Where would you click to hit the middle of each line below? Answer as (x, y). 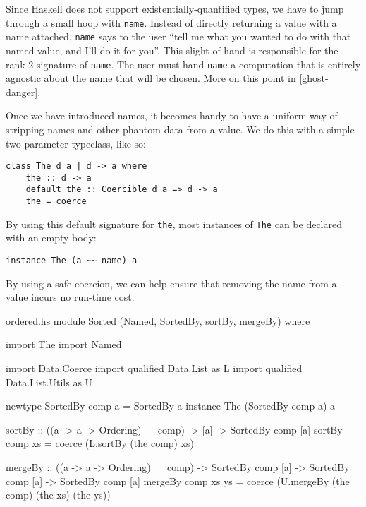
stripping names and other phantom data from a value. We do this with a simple (180, 129)
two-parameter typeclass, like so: (76, 143)
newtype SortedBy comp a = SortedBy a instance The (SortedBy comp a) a (171, 406)
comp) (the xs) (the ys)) (58, 495)
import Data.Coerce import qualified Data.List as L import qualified (154, 368)
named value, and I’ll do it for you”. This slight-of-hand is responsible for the (172, 50)
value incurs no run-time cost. (70, 297)
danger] (22, 91)
